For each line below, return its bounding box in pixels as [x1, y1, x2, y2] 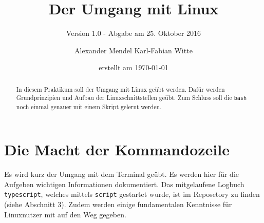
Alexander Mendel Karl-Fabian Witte [74, 45, 193, 55]
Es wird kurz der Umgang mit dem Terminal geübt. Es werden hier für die [4, 169, 239, 179]
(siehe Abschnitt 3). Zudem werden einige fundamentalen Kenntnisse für [4, 198, 232, 209]
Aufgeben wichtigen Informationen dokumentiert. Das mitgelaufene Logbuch [4, 178, 244, 189]
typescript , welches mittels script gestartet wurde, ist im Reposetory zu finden [4, 189, 260, 199]
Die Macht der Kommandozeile [4, 139, 230, 160]
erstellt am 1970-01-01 [99, 62, 168, 73]
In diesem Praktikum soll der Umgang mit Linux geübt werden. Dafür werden [16, 85, 225, 93]
